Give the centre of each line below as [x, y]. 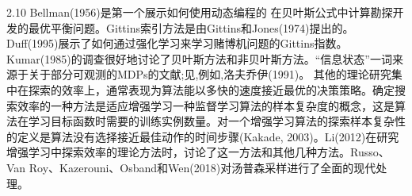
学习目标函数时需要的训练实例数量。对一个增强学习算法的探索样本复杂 [211, 121]
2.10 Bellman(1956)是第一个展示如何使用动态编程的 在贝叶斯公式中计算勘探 [200, 12]
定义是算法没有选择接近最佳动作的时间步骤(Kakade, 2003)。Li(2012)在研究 [208, 136]
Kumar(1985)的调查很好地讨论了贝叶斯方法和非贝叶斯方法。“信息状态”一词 [199, 58]
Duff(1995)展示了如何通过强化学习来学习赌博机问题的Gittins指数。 [177, 43]
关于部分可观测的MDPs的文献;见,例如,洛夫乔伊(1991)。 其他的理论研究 [210, 74]
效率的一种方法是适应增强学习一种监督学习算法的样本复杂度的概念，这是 [206, 105]
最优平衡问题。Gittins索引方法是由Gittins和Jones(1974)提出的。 [191, 27]
